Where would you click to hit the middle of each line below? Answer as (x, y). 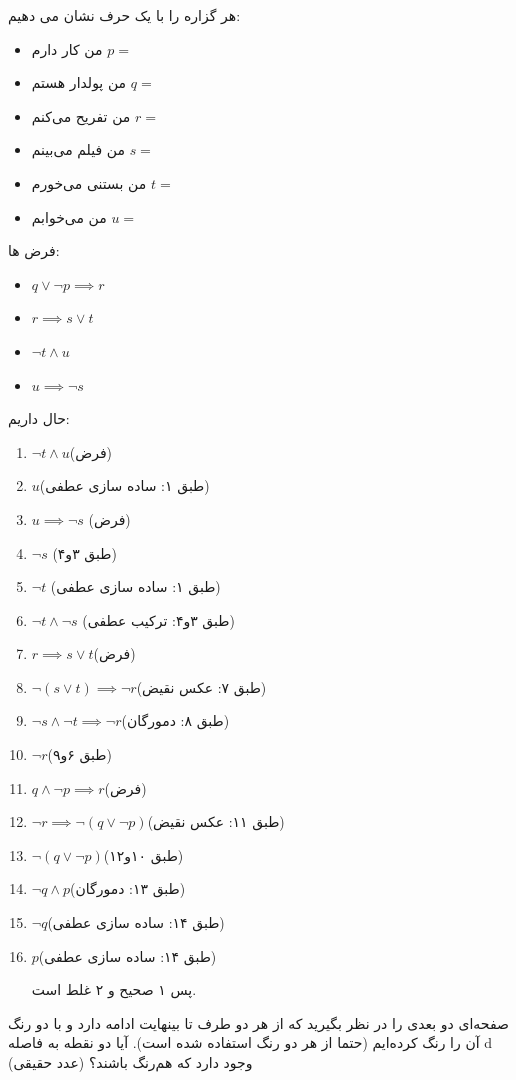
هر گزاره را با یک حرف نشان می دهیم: (124, 15)
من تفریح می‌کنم (81, 115)
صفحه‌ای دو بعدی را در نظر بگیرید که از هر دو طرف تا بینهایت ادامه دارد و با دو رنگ (258, 1022)
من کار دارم (67, 48)
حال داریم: (39, 418)
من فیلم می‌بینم (78, 149)
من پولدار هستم (79, 82)
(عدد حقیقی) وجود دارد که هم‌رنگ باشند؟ (130, 1062)
